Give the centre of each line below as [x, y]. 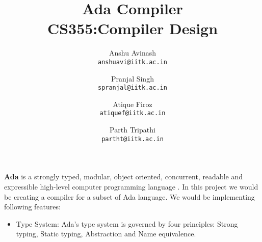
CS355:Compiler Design [133, 28]
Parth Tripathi [133, 130]
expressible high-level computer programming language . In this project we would [131, 186]
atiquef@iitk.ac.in [133, 113]
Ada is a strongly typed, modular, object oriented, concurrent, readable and [123, 177]
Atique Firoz [133, 104]
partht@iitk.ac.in [133, 139]
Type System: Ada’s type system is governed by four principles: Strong [127, 223]
